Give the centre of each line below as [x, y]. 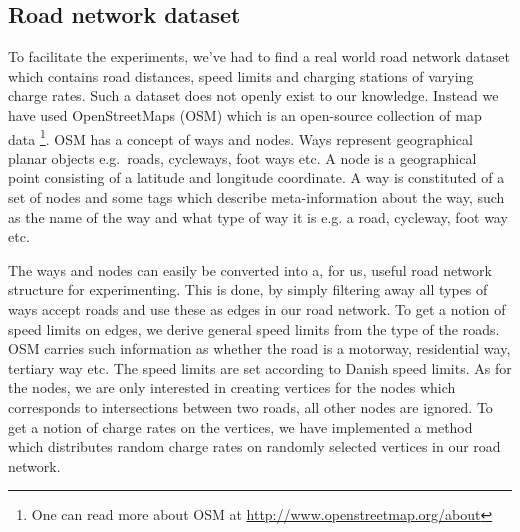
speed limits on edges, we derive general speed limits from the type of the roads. [254, 328]
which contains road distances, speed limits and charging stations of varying [241, 75]
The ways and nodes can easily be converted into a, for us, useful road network [250, 269]
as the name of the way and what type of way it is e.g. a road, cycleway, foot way [258, 216]
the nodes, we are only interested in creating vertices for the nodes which [232, 387]
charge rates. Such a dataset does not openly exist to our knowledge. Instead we [253, 95]
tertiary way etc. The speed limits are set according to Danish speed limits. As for [260, 367]
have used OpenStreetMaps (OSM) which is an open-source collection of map [245, 114]
